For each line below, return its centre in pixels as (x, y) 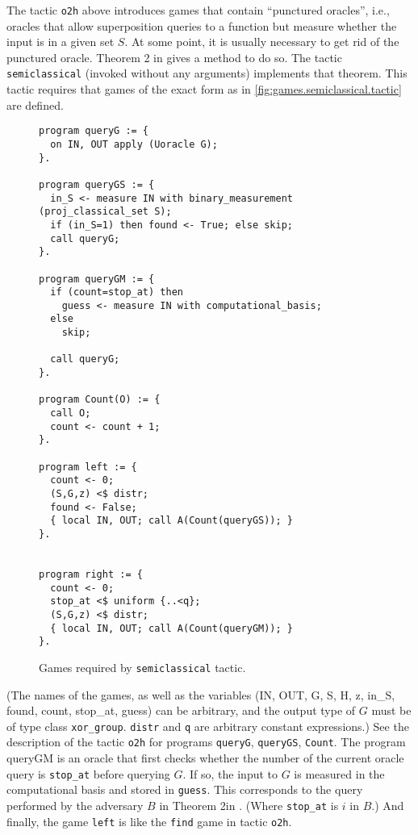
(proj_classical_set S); (105, 212)
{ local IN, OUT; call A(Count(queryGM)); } (171, 628)
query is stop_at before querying (88, 773)
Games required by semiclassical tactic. (142, 667)
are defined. (35, 104)
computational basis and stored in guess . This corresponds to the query (185, 789)
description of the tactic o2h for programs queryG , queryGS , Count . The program (206, 742)
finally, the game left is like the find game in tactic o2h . (149, 821)
